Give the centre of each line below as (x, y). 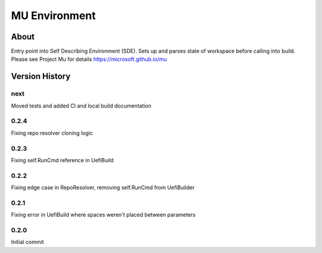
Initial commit (27, 242)
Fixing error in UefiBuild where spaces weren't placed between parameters (103, 215)
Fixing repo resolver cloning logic (52, 133)
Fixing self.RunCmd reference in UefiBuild (62, 160)
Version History (41, 77)
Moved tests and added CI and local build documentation (81, 106)
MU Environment (53, 16)
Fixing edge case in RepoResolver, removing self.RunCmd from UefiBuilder (103, 187)
